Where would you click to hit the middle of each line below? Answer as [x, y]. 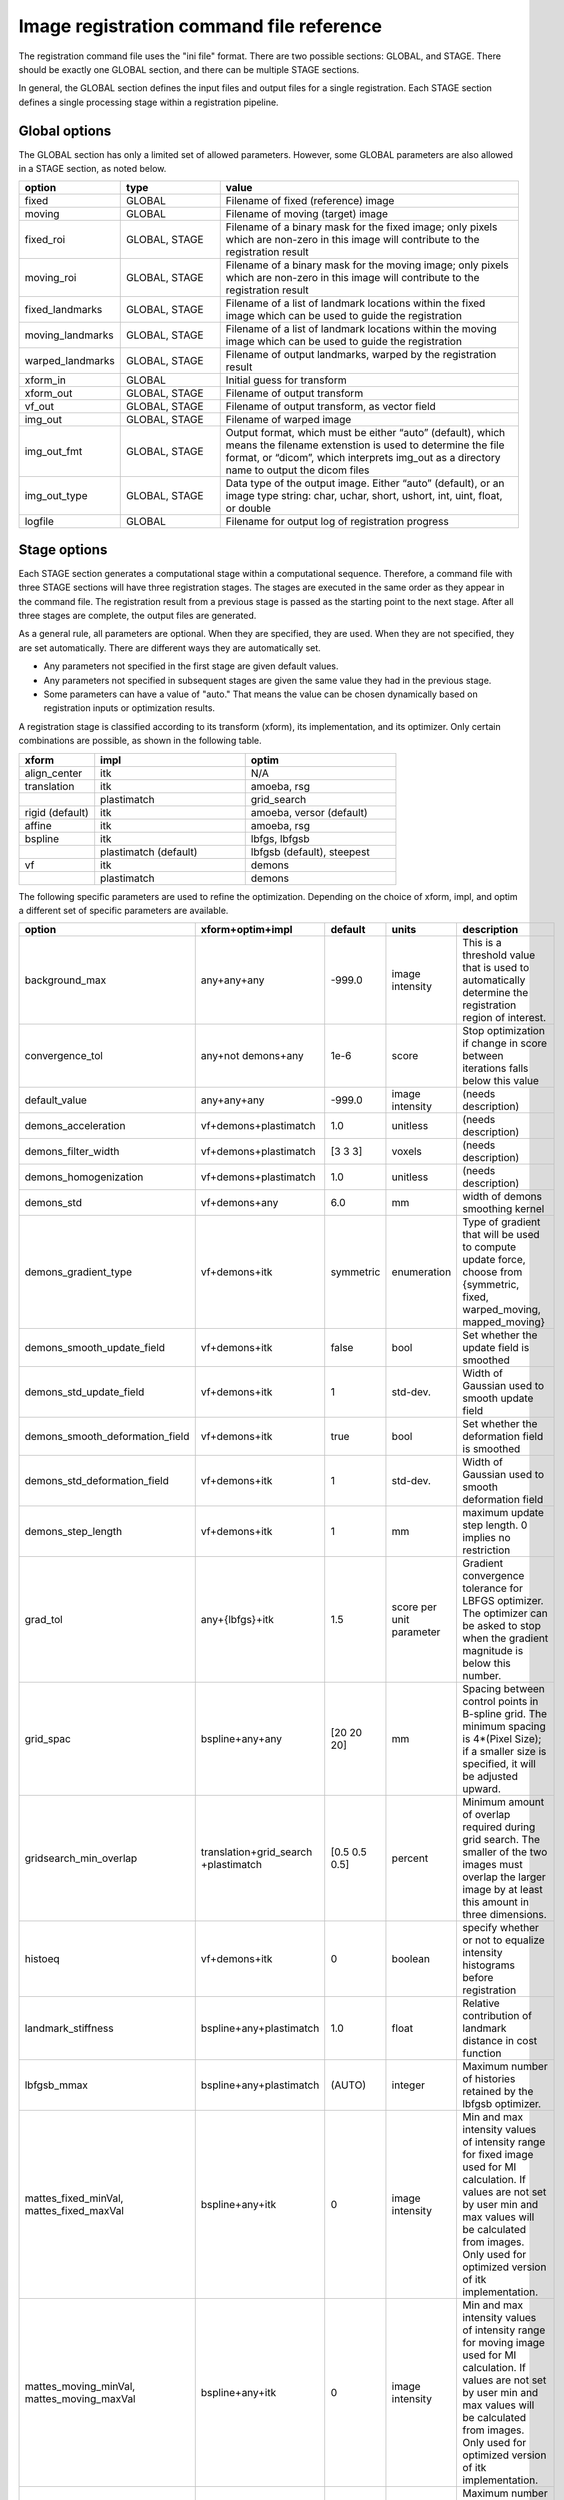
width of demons [502, 1197]
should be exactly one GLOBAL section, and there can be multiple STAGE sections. [189, 69]
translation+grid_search [256, 1852]
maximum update [503, 1513]
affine [38, 825]
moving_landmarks [69, 335]
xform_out [48, 393]
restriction [486, 1550]
